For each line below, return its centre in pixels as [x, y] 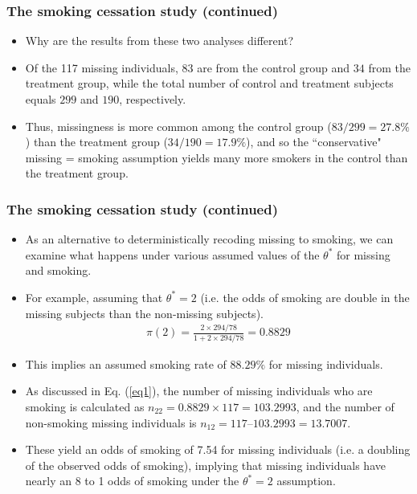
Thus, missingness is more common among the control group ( [178, 126]
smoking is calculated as [85, 406]
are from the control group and [274, 67]
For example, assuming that [94, 297]
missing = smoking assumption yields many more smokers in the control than [217, 157]
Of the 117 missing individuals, [102, 67]
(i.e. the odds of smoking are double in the [305, 297]
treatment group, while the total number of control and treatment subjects [209, 83]
